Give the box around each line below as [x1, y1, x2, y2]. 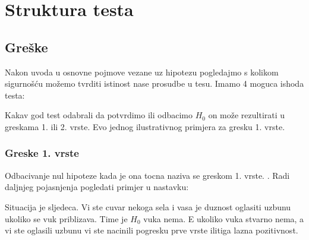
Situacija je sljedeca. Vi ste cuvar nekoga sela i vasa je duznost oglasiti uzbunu [5, 200, 291, 213]
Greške [5, 37, 48, 56]
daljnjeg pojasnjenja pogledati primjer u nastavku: [5, 181, 189, 193]
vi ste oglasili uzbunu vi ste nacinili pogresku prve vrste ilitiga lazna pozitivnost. [5, 224, 298, 236]
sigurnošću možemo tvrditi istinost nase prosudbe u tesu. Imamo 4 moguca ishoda [5, 77, 304, 90]
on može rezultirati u [208, 109, 285, 121]
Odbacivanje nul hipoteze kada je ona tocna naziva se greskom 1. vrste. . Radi [5, 169, 290, 181]
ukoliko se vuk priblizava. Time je [5, 212, 128, 225]
